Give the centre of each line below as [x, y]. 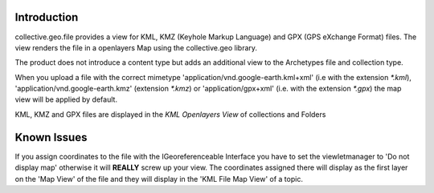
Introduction [47, 17]
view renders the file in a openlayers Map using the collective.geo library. [136, 47]
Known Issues [51, 137]
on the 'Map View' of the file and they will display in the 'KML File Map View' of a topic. [159, 179]
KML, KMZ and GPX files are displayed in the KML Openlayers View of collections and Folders [170, 114]
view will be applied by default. [66, 99]
